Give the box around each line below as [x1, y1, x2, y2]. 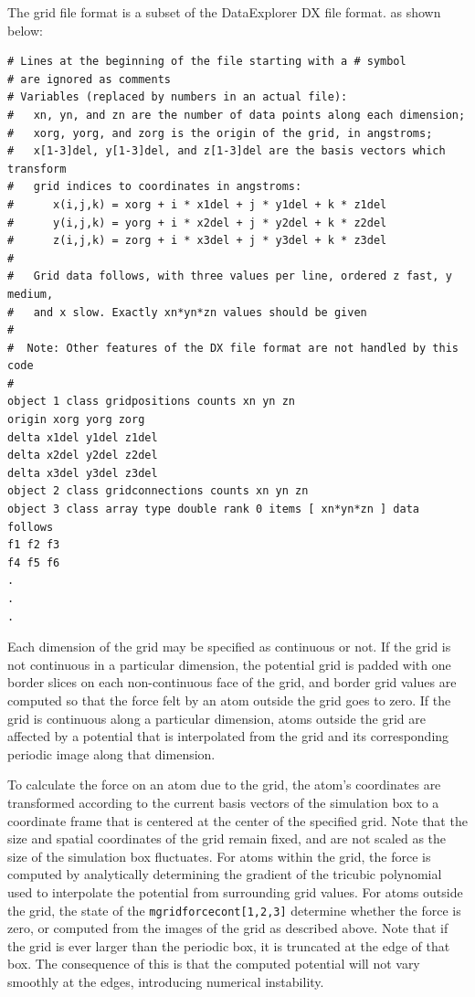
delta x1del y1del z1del [7, 430, 158, 444]
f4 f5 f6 [7, 556, 60, 569]
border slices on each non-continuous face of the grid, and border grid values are [7, 673, 457, 692]
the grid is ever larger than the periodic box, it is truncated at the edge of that [7, 936, 450, 955]
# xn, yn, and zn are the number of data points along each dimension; [7, 108, 466, 122]
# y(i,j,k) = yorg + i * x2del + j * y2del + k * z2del [7, 216, 387, 229]
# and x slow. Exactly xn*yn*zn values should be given [7, 305, 367, 319]
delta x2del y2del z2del [7, 449, 158, 462]
